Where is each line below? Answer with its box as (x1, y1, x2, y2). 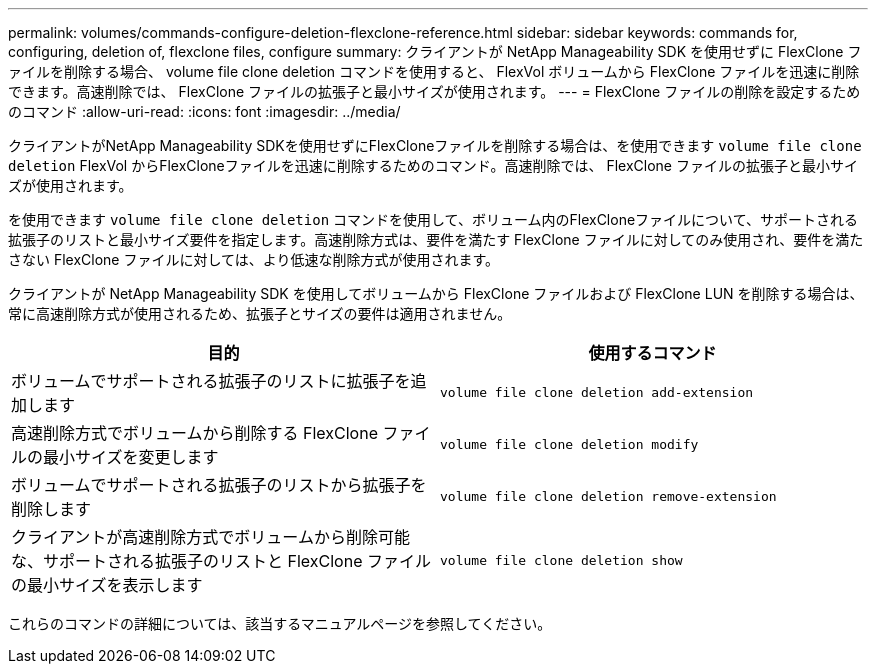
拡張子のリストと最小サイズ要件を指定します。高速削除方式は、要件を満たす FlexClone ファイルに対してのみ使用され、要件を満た (8, 231, 864, 248)
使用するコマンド (588, 343, 717, 363)
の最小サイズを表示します (11, 575, 203, 595)
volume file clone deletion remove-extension (440, 488, 777, 504)
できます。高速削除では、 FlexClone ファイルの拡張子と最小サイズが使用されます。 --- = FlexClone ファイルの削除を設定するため (8, 83, 861, 100)
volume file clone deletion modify (440, 436, 699, 452)
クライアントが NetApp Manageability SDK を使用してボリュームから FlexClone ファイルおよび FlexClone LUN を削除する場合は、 (8, 285, 864, 302)
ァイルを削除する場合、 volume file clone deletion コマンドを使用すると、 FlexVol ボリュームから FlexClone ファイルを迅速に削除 (8, 63, 860, 80)
